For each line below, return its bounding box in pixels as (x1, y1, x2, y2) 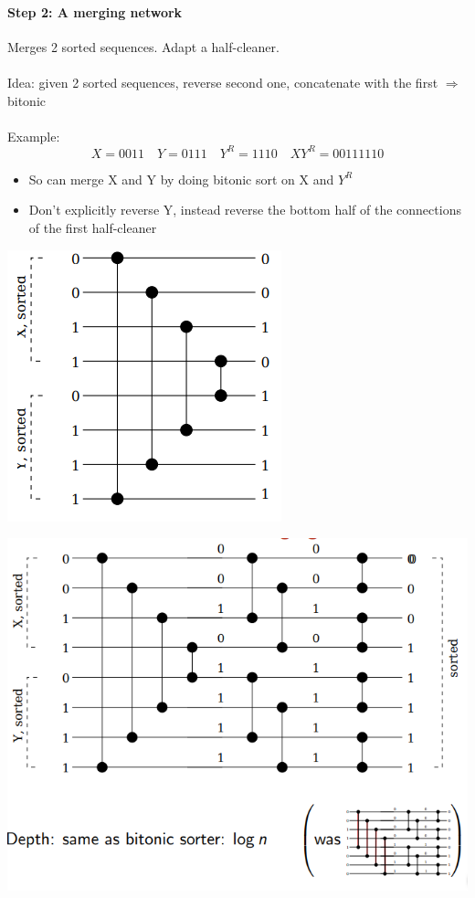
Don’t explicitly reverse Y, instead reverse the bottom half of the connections (28, 200, 461, 219)
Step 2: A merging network (7, 2, 183, 21)
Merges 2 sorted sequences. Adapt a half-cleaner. (7, 37, 280, 56)
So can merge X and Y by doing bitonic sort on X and (28, 169, 334, 188)
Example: (7, 126, 60, 145)
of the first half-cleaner (28, 218, 157, 238)
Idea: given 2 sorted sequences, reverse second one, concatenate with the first (7, 72, 438, 91)
